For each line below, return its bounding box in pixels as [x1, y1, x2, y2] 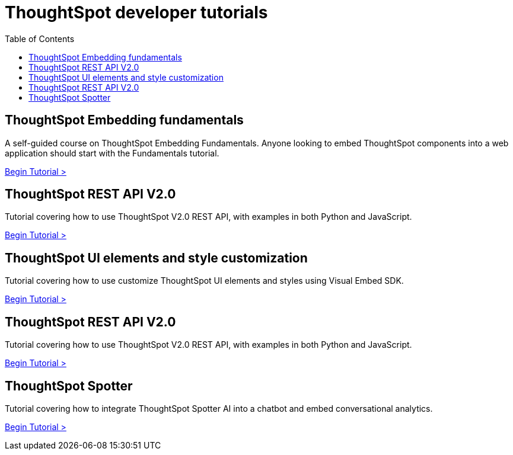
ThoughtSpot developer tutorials [5, 2, 268, 23]
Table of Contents [5, 33, 75, 44]
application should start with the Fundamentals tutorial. [5, 148, 219, 158]
